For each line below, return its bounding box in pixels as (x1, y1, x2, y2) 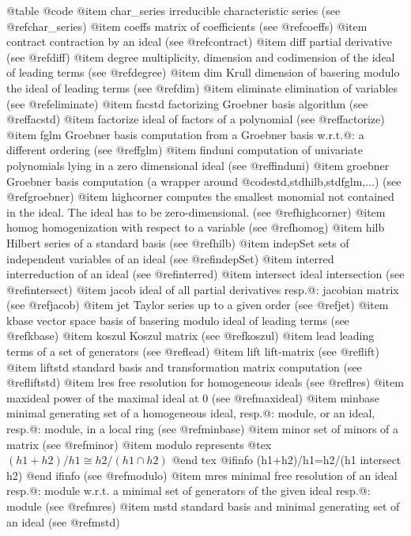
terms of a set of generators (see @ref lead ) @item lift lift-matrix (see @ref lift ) (6, 343, 379, 360)
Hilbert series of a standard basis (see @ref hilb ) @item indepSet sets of (6, 234, 349, 251)
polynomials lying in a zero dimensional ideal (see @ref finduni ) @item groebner (6, 157, 390, 173)
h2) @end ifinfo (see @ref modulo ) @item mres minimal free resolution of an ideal (6, 466, 398, 483)
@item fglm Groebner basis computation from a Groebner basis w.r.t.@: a (6, 126, 364, 142)
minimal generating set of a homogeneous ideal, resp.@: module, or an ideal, (6, 405, 375, 421)
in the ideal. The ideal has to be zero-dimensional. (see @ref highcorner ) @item (6, 203, 386, 220)
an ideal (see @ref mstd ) (6, 513, 120, 530)
